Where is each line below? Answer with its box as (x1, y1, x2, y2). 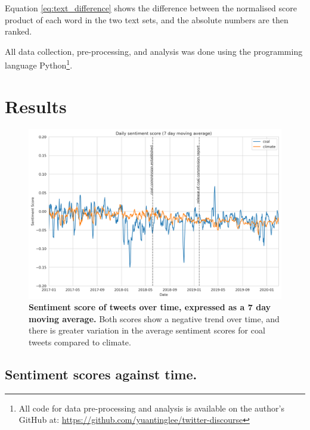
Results (5, 94, 67, 118)
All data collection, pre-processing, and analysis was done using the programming (5, 45, 303, 57)
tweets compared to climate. (29, 336, 131, 348)
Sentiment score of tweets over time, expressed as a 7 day (29, 301, 271, 313)
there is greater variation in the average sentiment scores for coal (29, 324, 265, 336)
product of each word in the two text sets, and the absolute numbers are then (5, 13, 289, 26)
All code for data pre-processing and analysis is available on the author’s (18, 401, 284, 414)
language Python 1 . (5, 57, 73, 71)
